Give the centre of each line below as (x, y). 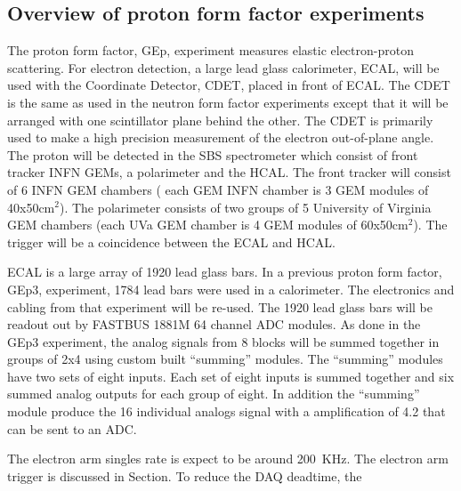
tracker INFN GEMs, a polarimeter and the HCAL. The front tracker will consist (229, 172)
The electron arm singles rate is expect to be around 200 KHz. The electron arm (228, 459)
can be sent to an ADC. (72, 428)
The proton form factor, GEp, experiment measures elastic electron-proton (210, 50)
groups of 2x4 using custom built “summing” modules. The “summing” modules (225, 359)
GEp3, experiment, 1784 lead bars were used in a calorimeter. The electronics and (231, 289)
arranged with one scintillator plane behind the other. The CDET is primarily (220, 120)
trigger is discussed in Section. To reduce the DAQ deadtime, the (185, 475)
